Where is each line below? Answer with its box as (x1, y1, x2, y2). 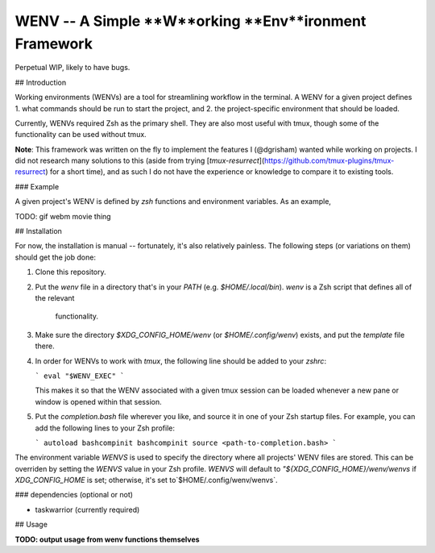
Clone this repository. (35, 267, 106, 277)
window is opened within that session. (35, 397, 162, 406)
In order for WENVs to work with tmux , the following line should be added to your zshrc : (35, 355, 326, 366)
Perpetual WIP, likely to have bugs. (14, 63, 130, 73)
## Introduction (14, 77, 67, 87)
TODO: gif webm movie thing (14, 211, 112, 221)
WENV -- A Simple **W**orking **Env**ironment (14, 12, 367, 30)
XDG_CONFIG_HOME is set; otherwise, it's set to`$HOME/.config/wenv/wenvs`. (14, 476, 278, 485)
